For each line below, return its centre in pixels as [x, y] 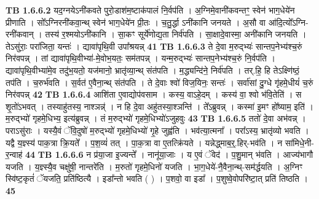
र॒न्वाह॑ [14, 154]
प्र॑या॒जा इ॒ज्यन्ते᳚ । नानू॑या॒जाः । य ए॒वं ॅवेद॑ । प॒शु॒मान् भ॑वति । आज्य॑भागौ [203, 154]
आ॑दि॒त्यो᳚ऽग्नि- [288, 22]
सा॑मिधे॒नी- [299, 142]
